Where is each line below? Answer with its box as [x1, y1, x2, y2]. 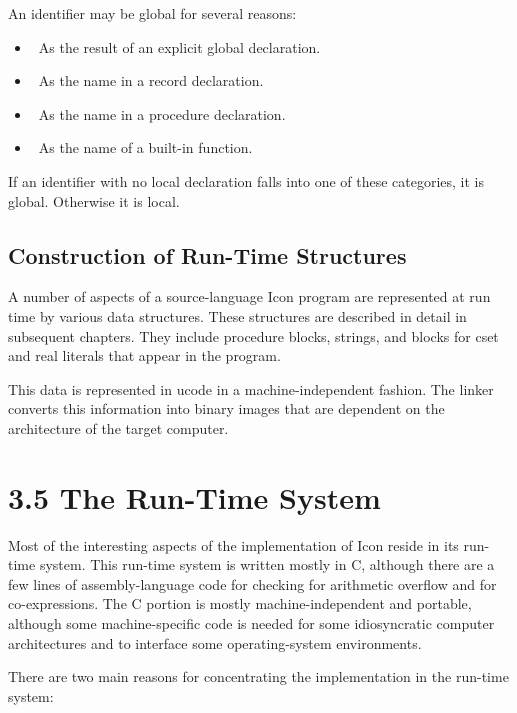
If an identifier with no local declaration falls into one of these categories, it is [8, 170, 485, 191]
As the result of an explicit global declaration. [38, 36, 321, 57]
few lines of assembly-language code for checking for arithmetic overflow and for [8, 573, 497, 594]
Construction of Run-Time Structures [8, 239, 407, 270]
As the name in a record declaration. [38, 70, 264, 91]
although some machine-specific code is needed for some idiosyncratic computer [8, 613, 495, 634]
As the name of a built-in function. [38, 137, 253, 158]
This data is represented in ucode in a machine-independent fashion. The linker [8, 378, 494, 399]
